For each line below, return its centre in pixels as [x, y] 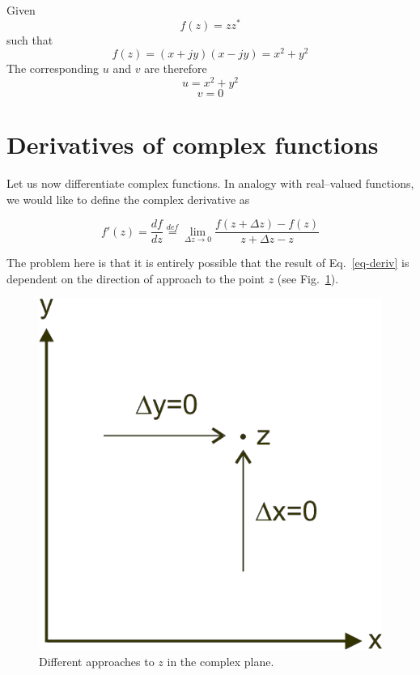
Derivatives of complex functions [193, 144]
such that [30, 39]
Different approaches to [97, 661]
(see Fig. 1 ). [308, 278]
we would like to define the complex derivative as [128, 199]
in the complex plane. [221, 661]
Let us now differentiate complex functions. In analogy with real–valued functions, [210, 183]
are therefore [176, 68]
